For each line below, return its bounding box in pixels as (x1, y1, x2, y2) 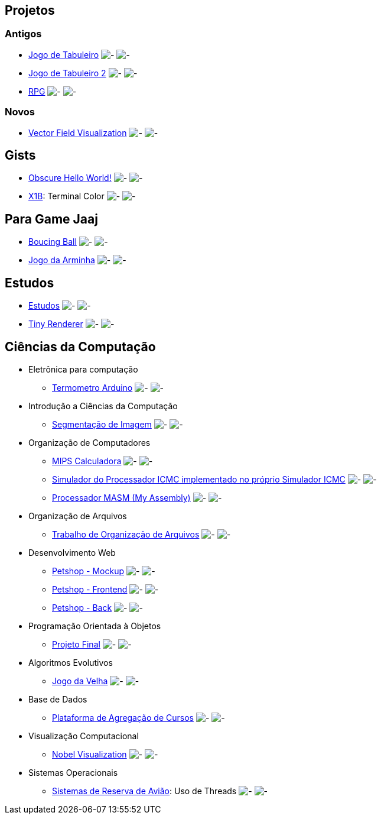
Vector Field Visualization (28, 127, 127, 138)
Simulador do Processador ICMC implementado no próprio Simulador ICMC (52, 474, 346, 484)
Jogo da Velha (52, 675, 108, 686)
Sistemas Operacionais (28, 767, 118, 778)
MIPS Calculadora (52, 455, 122, 466)
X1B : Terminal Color (28, 191, 105, 202)
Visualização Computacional (28, 730, 139, 741)
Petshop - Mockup (52, 565, 124, 576)
